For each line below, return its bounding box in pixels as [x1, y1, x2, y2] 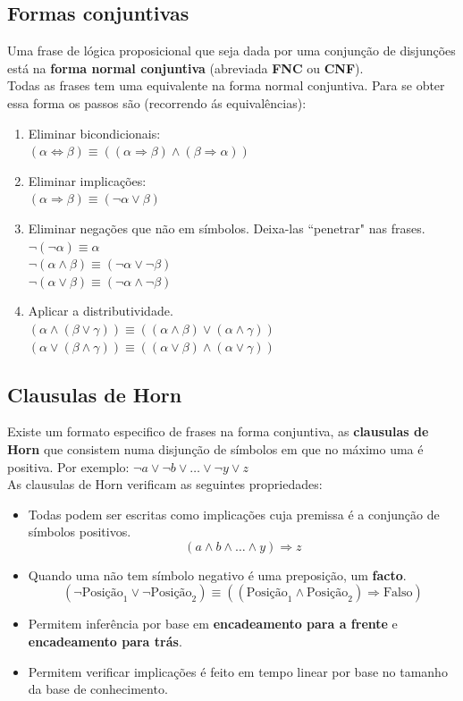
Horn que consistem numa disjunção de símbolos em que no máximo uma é [7, 439, 424, 458]
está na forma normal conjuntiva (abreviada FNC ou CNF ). [7, 58, 364, 77]
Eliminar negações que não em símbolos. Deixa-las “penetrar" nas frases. [28, 218, 425, 237]
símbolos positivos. [28, 522, 131, 541]
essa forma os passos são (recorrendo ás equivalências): [7, 93, 307, 112]
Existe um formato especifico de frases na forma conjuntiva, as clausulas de [7, 422, 429, 441]
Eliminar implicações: [28, 171, 147, 190]
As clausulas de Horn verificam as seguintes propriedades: [7, 475, 323, 494]
